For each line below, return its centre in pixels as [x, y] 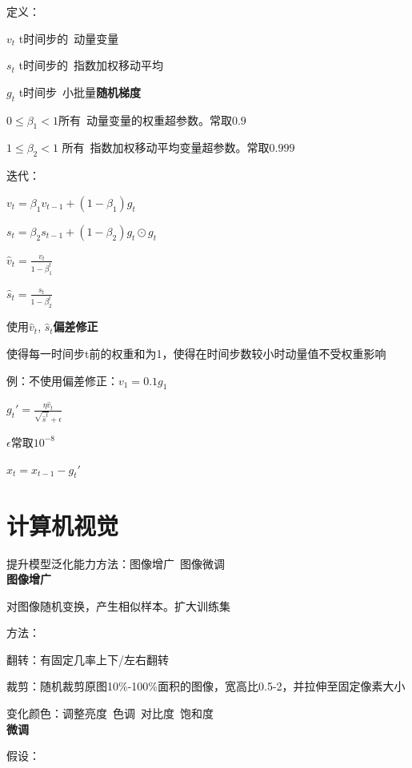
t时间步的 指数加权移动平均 [91, 65]
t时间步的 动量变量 [69, 38]
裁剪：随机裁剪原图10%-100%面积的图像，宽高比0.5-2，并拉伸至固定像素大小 [206, 686]
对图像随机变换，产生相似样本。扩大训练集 [118, 605]
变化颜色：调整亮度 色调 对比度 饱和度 [110, 713]
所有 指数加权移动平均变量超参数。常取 [166, 147]
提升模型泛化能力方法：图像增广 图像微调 [116, 563]
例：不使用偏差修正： [62, 380]
